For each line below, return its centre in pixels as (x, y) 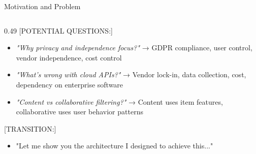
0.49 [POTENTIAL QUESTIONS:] (58, 30)
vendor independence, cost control (69, 57)
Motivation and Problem (42, 6)
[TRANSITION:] (30, 128)
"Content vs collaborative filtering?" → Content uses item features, (119, 101)
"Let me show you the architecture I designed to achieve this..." (115, 146)
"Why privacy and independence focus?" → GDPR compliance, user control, (134, 48)
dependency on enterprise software (70, 84)
